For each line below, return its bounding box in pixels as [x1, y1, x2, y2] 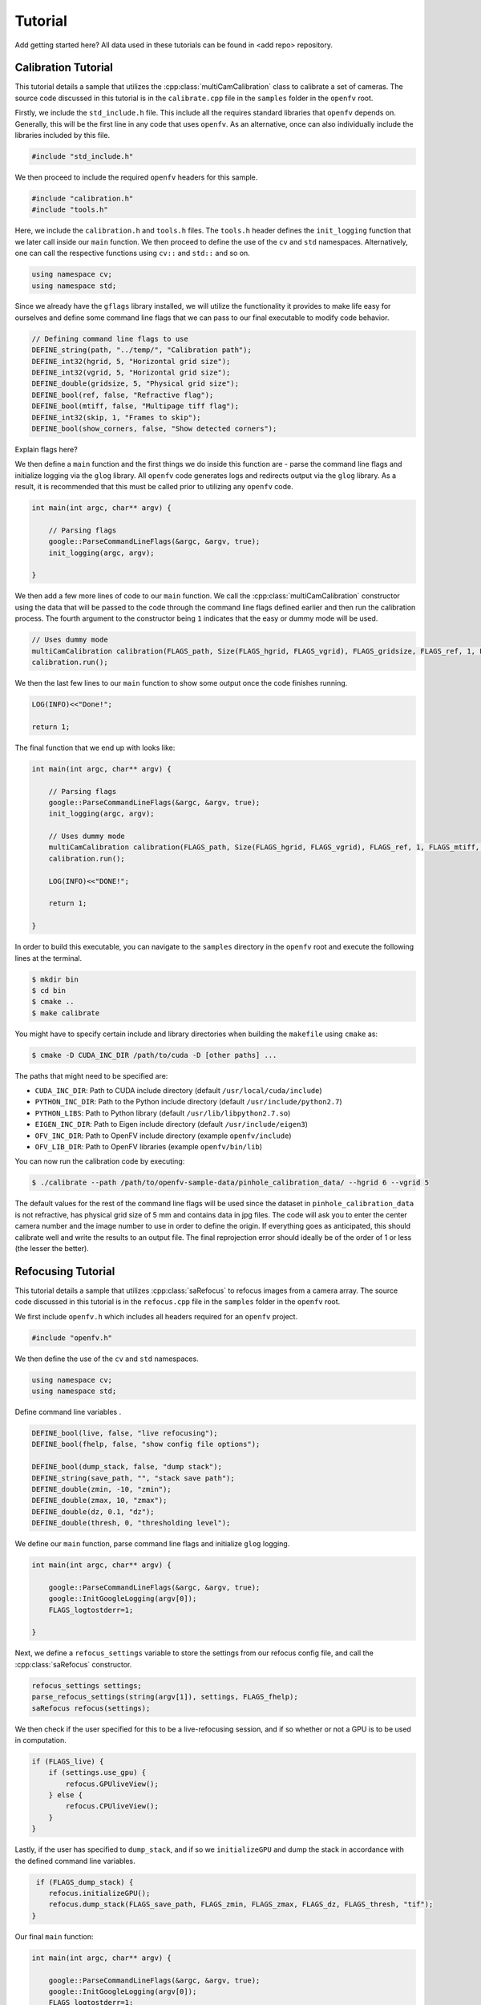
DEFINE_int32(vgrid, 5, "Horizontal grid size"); [31, 368, 231, 377]
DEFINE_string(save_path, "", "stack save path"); [31, 1473, 236, 1483]
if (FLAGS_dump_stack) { [36, 1877, 134, 1886]
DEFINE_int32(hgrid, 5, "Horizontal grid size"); [31, 357, 231, 366]
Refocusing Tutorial [14, 1264, 115, 1278]
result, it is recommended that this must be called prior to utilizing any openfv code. [14, 482, 293, 492]
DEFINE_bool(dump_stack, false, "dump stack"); [31, 1462, 222, 1472]
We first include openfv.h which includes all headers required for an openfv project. [14, 1311, 298, 1321]
